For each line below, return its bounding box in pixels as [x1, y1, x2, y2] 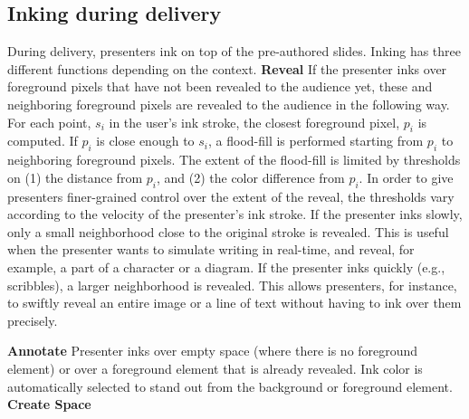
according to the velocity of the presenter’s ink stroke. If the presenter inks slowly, [7, 205, 463, 224]
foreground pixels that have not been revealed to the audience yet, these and [7, 77, 433, 96]
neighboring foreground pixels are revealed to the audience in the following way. [7, 94, 450, 113]
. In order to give [359, 167, 454, 186]
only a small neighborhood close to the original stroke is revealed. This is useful [7, 222, 449, 241]
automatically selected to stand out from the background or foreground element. [7, 376, 453, 395]
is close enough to [96, 131, 195, 150]
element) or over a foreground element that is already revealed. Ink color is [7, 358, 423, 377]
